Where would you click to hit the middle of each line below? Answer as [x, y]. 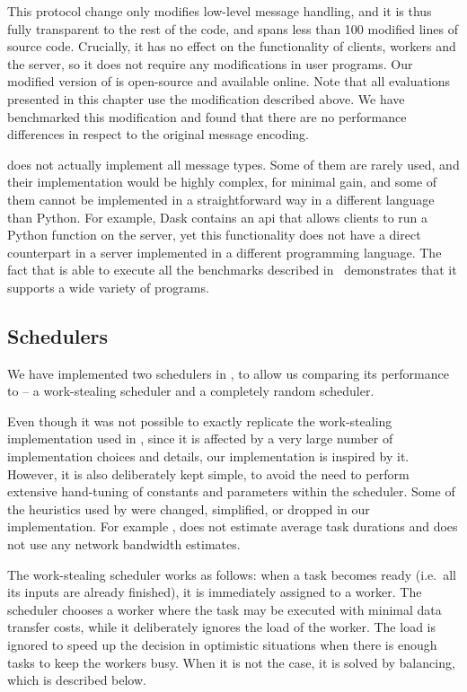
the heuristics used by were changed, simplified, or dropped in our [189, 508]
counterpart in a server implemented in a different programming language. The [225, 252]
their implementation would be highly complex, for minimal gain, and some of [222, 182]
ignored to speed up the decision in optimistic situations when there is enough [222, 645]
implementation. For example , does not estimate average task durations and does [233, 526]
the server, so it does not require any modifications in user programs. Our [210, 63]
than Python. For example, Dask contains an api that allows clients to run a [218, 217]
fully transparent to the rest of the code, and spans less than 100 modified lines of [233, 28]
